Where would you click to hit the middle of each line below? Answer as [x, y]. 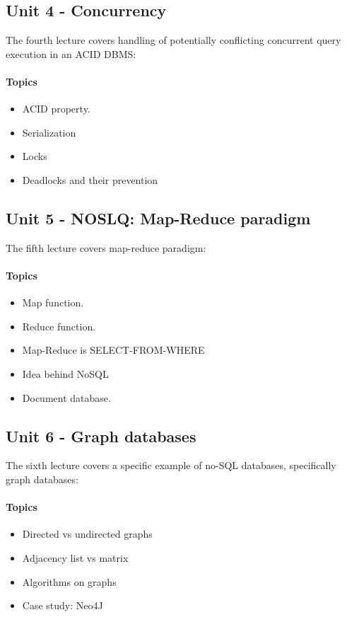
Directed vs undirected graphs [87, 534]
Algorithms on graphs [69, 581]
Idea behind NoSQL [65, 373]
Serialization [49, 132]
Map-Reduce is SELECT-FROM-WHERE [113, 350]
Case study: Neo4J [63, 605]
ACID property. [56, 109]
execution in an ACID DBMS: [71, 53]
